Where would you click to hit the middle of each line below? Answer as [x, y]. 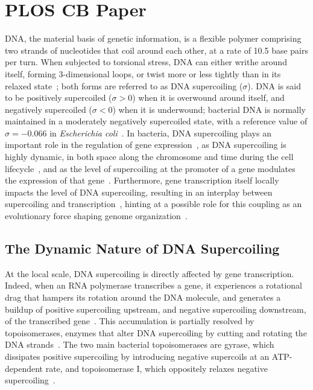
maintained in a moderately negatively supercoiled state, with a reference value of [156, 121]
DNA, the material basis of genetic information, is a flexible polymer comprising [153, 38]
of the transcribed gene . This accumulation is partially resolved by [130, 321]
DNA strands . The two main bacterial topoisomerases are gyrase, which [140, 344]
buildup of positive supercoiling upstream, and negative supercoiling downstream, [156, 309]
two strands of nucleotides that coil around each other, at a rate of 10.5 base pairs [157, 50]
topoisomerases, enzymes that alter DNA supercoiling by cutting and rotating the [156, 332]
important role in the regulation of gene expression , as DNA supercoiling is [146, 145]
